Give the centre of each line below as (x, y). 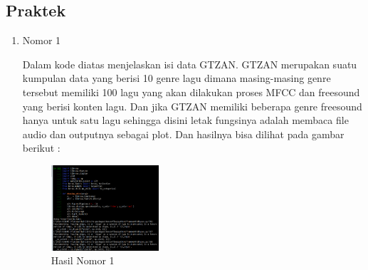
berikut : (41, 148)
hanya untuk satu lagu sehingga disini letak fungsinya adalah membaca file (185, 120)
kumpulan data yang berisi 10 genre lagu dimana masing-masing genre (177, 78)
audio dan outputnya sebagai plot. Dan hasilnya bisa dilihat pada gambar (183, 134)
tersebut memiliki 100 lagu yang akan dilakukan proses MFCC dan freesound (191, 92)
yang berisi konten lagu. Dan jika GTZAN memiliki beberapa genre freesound (192, 106)
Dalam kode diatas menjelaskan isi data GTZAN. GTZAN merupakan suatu (190, 64)
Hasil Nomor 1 (83, 260)
